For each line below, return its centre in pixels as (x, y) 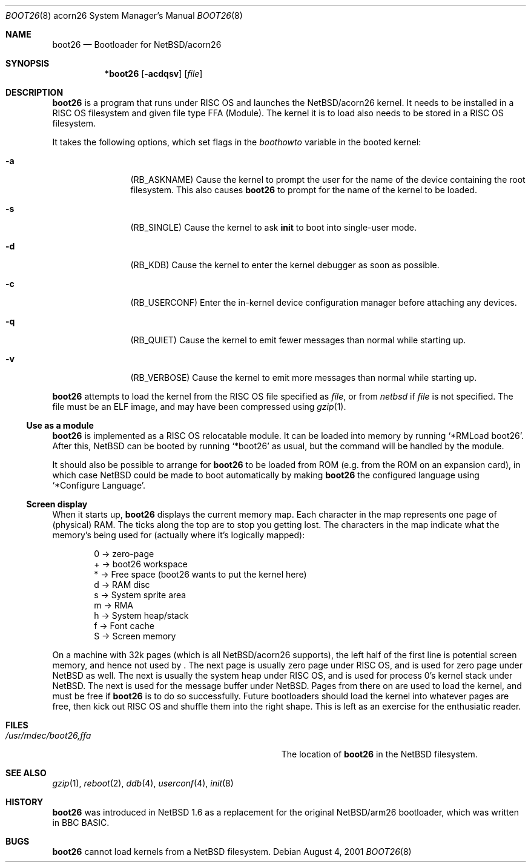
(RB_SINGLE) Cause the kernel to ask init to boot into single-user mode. (273, 227)
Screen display (57, 504)
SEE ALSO (26, 773)
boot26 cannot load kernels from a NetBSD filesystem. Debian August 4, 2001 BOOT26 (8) (232, 852)
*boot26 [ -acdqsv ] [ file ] (153, 74)
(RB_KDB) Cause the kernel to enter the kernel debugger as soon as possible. (285, 265)
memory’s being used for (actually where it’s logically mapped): (179, 535)
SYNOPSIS (28, 63)
